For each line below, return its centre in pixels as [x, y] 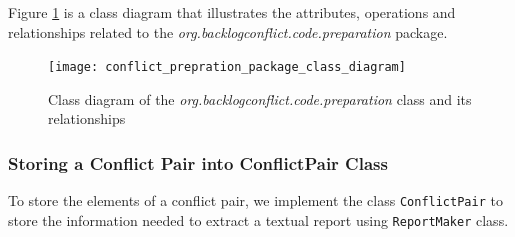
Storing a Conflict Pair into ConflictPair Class [198, 162]
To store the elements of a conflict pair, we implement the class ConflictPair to [255, 200]
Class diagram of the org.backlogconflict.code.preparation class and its [260, 98]
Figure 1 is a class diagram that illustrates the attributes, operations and [232, 12]
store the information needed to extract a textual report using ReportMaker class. [258, 219]
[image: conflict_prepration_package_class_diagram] [227, 67]
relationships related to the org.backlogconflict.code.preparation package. [228, 31]
